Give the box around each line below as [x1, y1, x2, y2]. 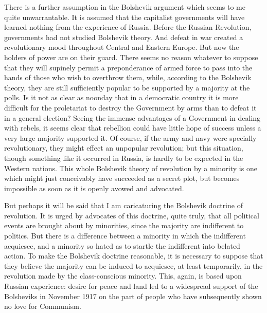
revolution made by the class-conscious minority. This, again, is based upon [4, 270, 242, 281]
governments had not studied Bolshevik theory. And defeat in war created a [4, 31, 243, 42]
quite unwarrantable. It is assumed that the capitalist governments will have [4, 11, 245, 22]
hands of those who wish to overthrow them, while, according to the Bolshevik [4, 72, 252, 83]
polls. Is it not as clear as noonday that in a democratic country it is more [4, 92, 239, 103]
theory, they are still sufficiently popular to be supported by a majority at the [4, 82, 250, 93]
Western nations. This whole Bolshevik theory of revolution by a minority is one [4, 162, 257, 173]
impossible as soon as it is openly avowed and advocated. [4, 182, 184, 193]
